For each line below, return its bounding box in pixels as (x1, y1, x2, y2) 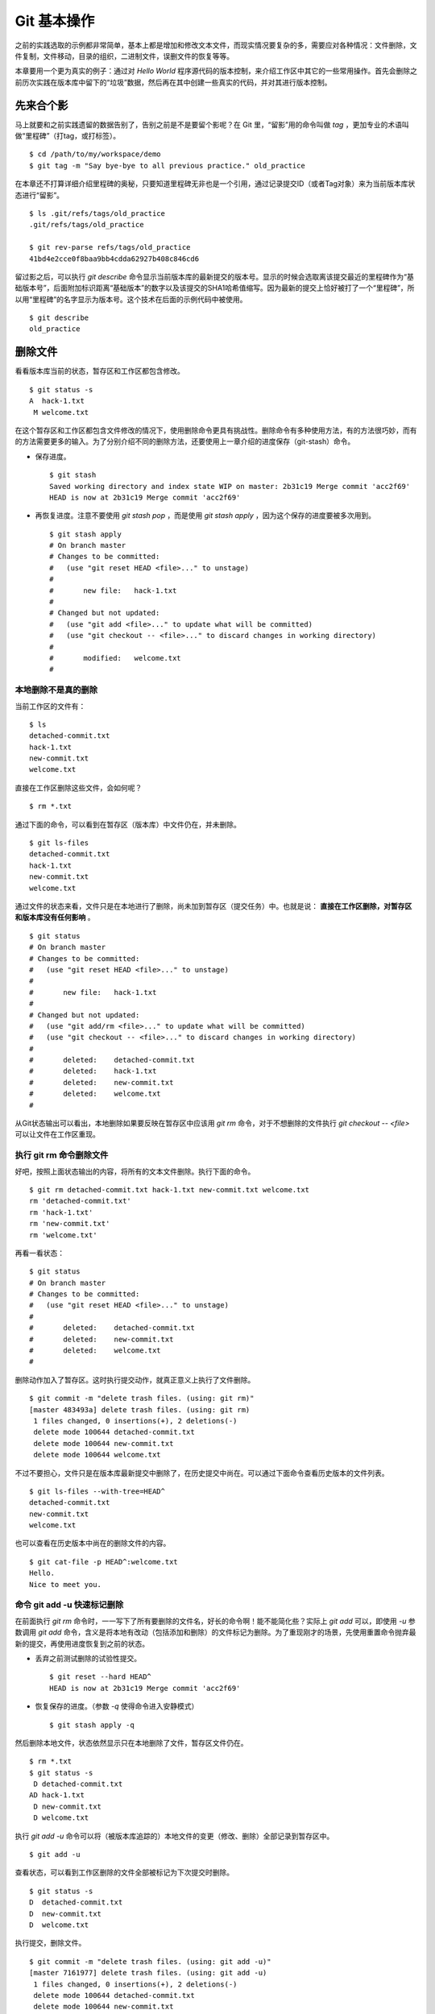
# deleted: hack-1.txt (29, 1067, 157, 1075)
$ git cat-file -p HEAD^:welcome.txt (29, 1557, 179, 1566)
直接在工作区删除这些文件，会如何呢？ (14, 782, 143, 793)
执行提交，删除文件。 (14, 1938, 86, 1948)
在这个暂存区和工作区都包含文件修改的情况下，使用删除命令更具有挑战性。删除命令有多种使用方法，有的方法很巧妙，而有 (14, 425, 417, 435)
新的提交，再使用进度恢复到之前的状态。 (14, 1639, 149, 1648)
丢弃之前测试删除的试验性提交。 (35, 1653, 141, 1663)
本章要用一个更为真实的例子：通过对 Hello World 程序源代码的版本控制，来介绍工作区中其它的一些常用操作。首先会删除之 (14, 66, 418, 76)
